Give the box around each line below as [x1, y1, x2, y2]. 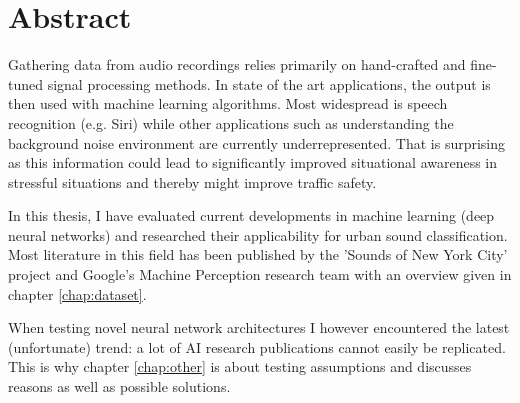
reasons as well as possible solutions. [8, 376, 231, 397]
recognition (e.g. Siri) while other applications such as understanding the [8, 112, 454, 133]
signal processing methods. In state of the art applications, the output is [47, 73, 491, 94]
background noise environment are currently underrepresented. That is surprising [8, 132, 506, 153]
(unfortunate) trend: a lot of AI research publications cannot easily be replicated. [8, 336, 506, 357]
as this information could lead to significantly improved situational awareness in [8, 152, 498, 173]
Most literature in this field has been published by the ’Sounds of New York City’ [8, 244, 508, 265]
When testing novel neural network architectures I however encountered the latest [8, 317, 510, 338]
